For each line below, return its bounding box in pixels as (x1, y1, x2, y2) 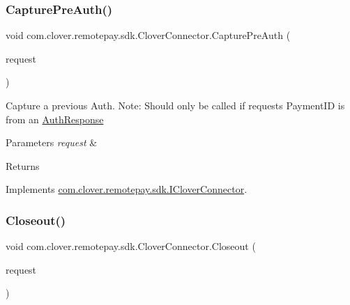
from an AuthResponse (6, 111, 104, 126)
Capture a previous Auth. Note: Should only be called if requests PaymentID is (6, 98, 345, 112)
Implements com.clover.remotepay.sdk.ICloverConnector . (6, 182, 248, 196)
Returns (6, 158, 40, 173)
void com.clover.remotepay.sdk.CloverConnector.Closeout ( (6, 239, 256, 253)
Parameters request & (6, 135, 98, 150)
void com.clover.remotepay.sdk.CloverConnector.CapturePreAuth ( (6, 28, 291, 42)
